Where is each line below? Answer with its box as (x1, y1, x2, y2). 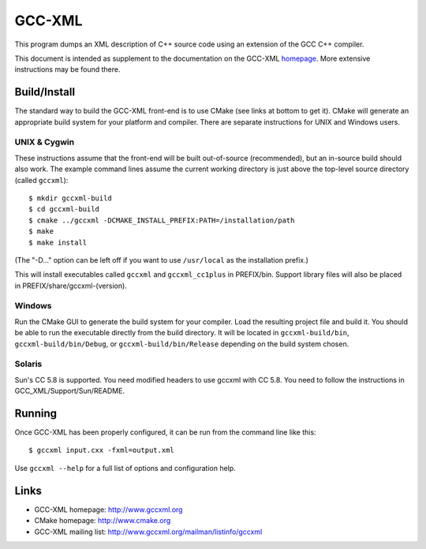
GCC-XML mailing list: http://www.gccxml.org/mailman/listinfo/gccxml (34, 527, 263, 536)
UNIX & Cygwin (14, 136, 75, 148)
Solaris (14, 359, 43, 370)
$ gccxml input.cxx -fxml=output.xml (28, 446, 175, 455)
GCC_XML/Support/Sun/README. (14, 387, 125, 396)
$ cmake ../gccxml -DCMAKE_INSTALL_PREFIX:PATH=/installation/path (28, 215, 295, 225)
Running (14, 406, 58, 420)
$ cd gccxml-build (28, 205, 100, 214)
